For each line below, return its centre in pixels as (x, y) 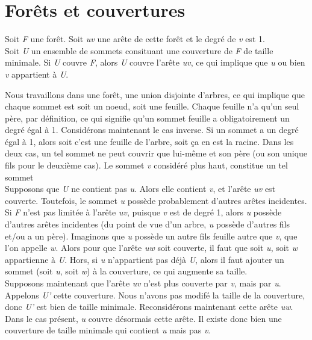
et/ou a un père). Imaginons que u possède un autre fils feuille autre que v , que (151, 236)
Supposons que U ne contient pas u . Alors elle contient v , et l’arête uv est (140, 189)
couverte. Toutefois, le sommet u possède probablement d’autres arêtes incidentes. (156, 200)
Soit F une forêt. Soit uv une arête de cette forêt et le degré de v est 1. (135, 39)
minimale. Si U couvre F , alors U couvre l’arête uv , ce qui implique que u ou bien (155, 62)
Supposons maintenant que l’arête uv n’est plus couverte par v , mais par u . (143, 283)
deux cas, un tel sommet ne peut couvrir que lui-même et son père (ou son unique (156, 153)
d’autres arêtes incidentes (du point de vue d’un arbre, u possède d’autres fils (148, 224)
